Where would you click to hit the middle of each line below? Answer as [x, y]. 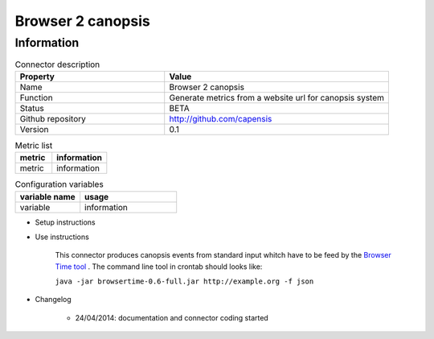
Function [36, 97]
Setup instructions [65, 222]
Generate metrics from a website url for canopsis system [277, 97]
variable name [47, 196]
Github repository [53, 118]
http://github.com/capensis [221, 118]
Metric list [34, 145]
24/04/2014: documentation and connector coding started [172, 317]
